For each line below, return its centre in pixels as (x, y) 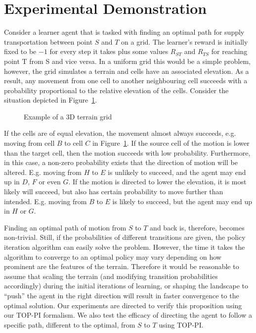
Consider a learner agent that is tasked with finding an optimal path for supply (124, 32)
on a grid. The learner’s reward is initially (185, 41)
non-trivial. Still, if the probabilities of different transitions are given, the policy (125, 237)
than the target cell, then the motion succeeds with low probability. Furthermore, (127, 152)
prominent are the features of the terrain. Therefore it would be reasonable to (122, 266)
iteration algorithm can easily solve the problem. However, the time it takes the (125, 247)
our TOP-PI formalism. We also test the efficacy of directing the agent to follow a (128, 315)
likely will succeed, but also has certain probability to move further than (114, 192)
